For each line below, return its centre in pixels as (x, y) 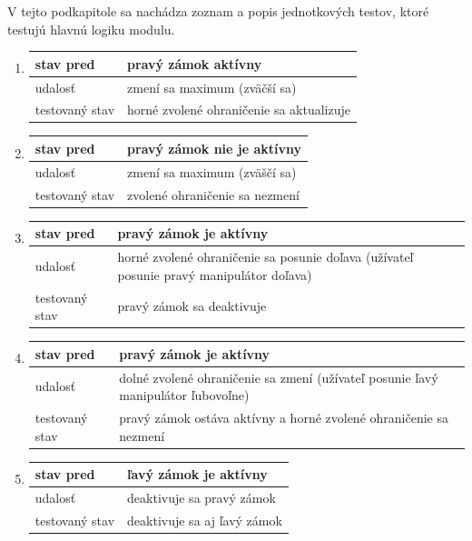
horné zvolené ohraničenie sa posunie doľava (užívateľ (265, 257)
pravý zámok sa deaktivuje (192, 306)
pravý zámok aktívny (195, 63)
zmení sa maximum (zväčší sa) (212, 87)
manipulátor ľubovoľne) (184, 395)
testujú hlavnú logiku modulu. (91, 29)
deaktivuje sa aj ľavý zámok (205, 520)
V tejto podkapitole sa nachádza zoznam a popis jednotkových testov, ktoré (218, 11)
